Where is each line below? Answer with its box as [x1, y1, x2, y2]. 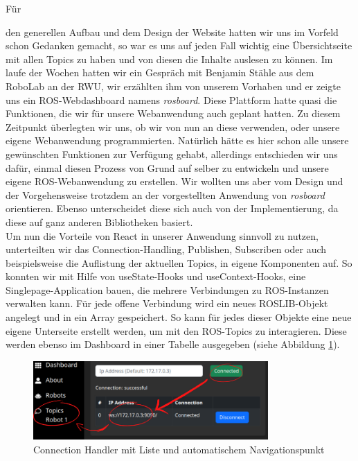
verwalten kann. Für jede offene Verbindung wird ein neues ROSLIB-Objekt [6, 296, 328, 311]
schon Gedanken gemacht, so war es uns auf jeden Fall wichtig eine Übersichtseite [6, 38, 352, 53]
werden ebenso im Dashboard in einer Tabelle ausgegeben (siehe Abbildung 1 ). [6, 337, 340, 351]
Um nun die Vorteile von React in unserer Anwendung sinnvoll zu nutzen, [6, 228, 319, 243]
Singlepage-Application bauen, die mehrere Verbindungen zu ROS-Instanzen [6, 282, 329, 297]
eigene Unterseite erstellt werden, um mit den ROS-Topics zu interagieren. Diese [6, 323, 347, 338]
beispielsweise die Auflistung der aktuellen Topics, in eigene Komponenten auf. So [6, 255, 352, 270]
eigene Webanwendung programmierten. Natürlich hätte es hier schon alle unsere [6, 133, 349, 148]
